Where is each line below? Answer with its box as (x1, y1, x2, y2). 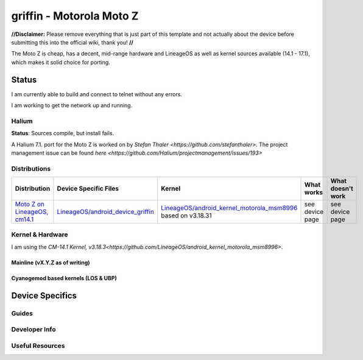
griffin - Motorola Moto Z (11, 9, 139, 23)
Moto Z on (15, 200, 45, 208)
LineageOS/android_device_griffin (57, 208, 155, 216)
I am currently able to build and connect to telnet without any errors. (11, 90, 183, 97)
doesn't (330, 185, 353, 193)
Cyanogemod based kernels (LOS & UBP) (11, 274, 117, 281)
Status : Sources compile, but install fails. (11, 130, 115, 137)
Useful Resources (11, 341, 65, 350)
